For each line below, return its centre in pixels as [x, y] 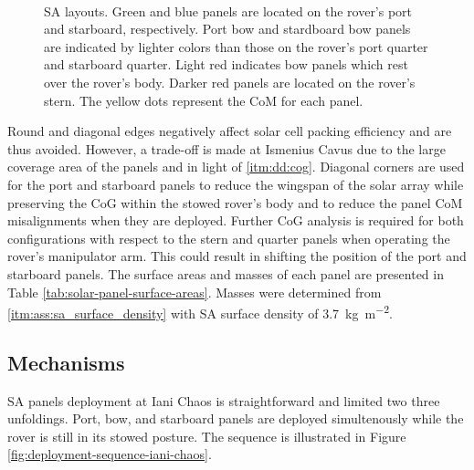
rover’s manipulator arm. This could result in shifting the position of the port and [237, 256]
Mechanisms [66, 362]
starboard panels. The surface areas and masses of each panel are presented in [226, 273]
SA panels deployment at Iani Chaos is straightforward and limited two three [224, 400]
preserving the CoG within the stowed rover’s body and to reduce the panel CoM [235, 202]
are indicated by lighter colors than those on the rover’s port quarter [236, 46]
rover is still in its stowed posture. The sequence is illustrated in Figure [207, 436]
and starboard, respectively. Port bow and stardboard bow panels [227, 29]
